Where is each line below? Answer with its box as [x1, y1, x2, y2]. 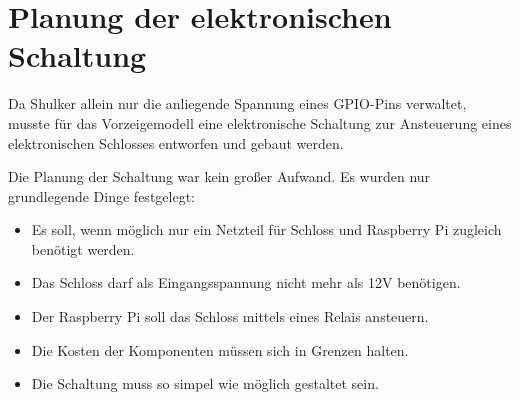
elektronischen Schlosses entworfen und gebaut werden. [8, 132, 344, 153]
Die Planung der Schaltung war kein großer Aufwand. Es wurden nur [8, 166, 431, 187]
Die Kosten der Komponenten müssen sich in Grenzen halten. [31, 339, 409, 360]
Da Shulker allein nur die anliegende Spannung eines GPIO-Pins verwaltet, [8, 93, 467, 114]
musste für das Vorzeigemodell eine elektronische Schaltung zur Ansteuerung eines [8, 112, 512, 133]
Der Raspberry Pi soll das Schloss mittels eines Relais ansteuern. [31, 306, 429, 327]
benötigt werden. [31, 238, 135, 259]
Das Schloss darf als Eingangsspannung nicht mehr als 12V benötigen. [31, 272, 461, 293]
